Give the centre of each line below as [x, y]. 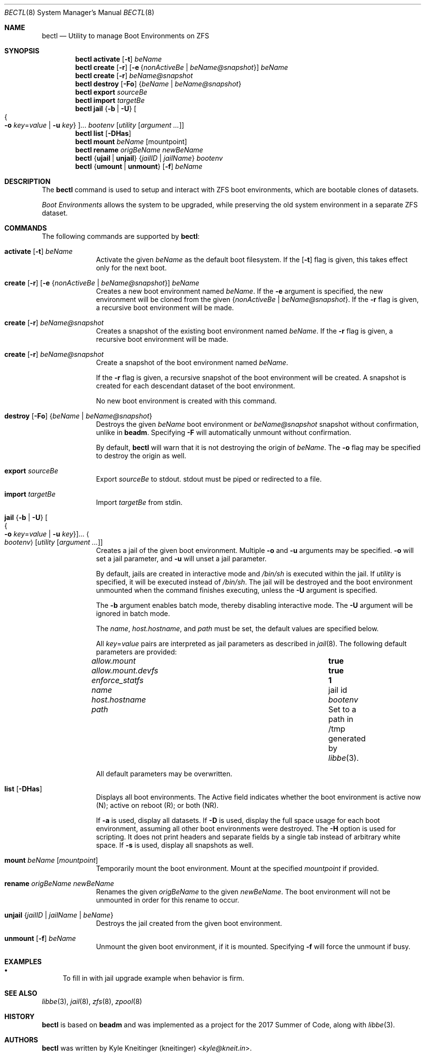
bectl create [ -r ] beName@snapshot [134, 75]
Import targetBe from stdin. [139, 502]
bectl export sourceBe [111, 92]
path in [341, 719]
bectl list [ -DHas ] [103, 133]
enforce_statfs [118, 680]
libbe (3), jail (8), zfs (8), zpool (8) [92, 1001]
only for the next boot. [131, 268]
